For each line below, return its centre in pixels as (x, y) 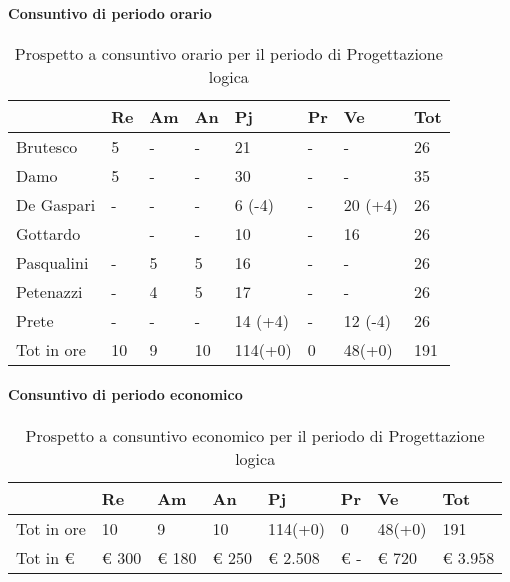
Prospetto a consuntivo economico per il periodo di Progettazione (255, 435)
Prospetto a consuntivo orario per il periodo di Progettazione (228, 53)
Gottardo (48, 233)
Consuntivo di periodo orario (110, 12)
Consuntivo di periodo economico (125, 394)
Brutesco (47, 146)
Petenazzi (49, 291)
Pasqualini (52, 262)
